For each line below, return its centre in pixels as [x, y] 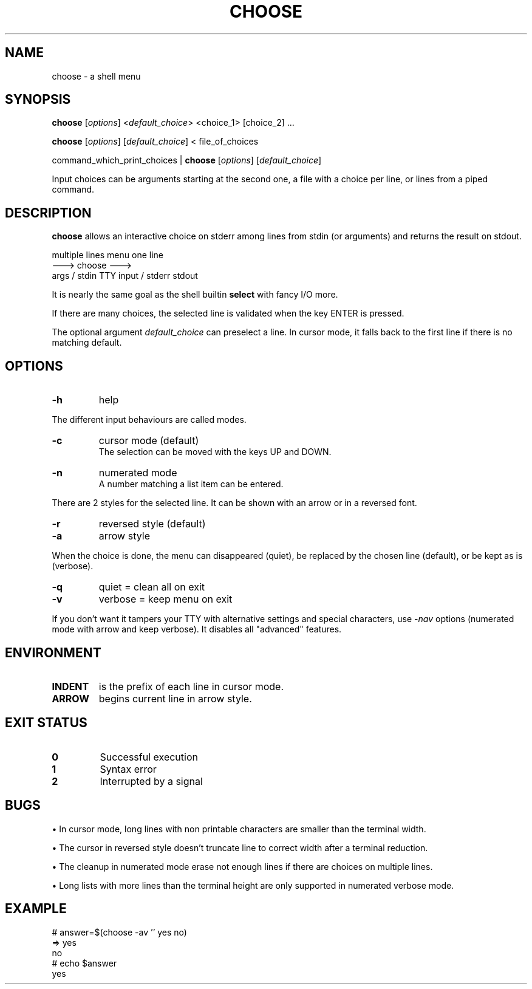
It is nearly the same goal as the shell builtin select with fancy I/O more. [195, 295]
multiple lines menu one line [107, 255]
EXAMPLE [36, 909]
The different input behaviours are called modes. [149, 420]
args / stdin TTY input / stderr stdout [125, 276]
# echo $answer [84, 963]
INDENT [70, 686]
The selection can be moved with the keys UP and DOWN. [215, 452]
